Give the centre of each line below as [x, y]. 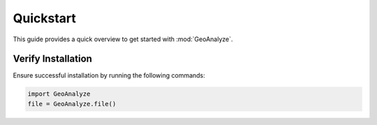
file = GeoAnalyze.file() [72, 104]
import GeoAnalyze [59, 94]
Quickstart [45, 18]
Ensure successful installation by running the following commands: [109, 75]
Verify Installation [52, 59]
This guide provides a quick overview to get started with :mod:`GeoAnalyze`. [123, 39]
